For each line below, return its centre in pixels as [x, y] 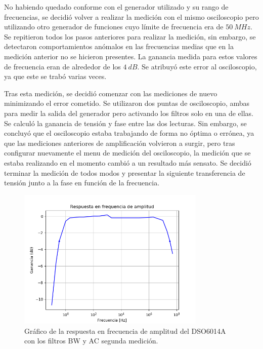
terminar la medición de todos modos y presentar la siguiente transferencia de [125, 172]
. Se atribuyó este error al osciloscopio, [197, 66]
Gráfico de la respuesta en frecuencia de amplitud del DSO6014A [125, 331]
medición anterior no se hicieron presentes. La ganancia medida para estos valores [131, 56]
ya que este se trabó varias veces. [55, 76]
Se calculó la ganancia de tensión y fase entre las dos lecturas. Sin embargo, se [125, 123]
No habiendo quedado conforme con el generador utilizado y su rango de [116, 7]
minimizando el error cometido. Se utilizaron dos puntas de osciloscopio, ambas [127, 103]
